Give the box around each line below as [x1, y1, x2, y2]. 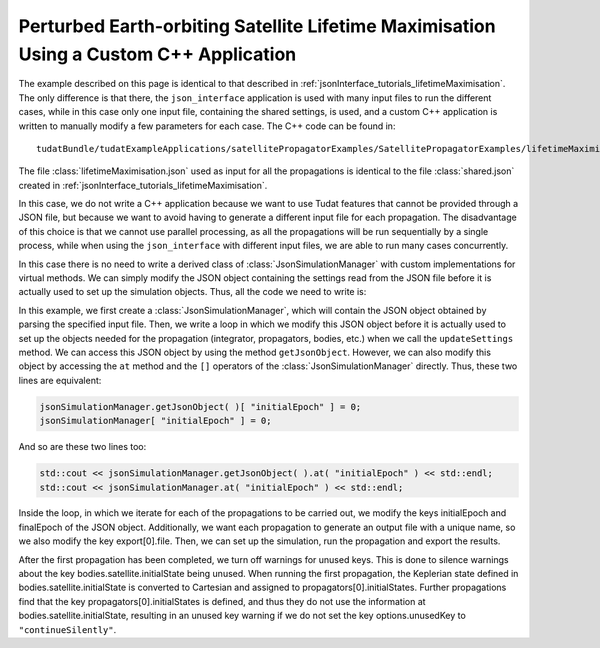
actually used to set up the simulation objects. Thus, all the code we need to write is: [18, 286, 367, 298]
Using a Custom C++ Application [18, 43, 297, 65]
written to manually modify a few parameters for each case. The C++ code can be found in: [18, 120, 396, 132]
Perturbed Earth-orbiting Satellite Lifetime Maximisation [18, 15, 496, 37]
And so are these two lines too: [18, 441, 147, 453]
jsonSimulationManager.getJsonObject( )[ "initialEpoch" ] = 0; [39, 401, 362, 412]
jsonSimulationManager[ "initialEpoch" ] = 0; [39, 415, 272, 427]
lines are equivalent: [18, 374, 102, 386]
